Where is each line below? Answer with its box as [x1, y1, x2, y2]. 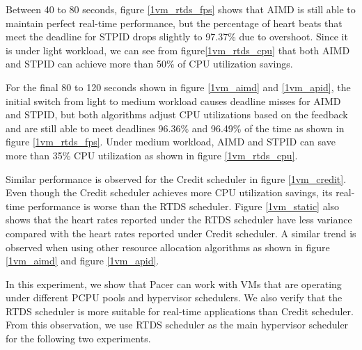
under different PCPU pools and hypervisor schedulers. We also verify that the [6, 290, 343, 305]
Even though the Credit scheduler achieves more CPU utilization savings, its [6, 185, 333, 200]
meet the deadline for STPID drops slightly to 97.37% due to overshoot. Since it [6, 29, 348, 44]
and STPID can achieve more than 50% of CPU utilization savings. [6, 56, 293, 71]
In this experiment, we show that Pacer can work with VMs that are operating [6, 276, 342, 291]
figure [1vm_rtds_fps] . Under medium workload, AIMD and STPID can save [6, 134, 336, 149]
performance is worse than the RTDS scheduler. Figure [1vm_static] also [27, 198, 340, 213]
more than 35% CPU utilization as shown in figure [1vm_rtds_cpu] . [6, 148, 298, 162]
